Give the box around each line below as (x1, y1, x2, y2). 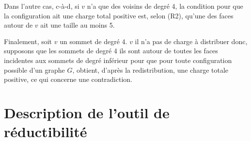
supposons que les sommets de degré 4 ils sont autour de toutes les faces (4, 46, 218, 56)
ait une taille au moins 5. (40, 20, 115, 30)
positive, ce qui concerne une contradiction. (4, 74, 132, 84)
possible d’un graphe (4, 64, 65, 75)
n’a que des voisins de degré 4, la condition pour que (87, 1, 243, 11)
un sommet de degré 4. (60, 36, 127, 46)
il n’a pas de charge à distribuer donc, (135, 36, 248, 46)
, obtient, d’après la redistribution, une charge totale (72, 64, 229, 75)
